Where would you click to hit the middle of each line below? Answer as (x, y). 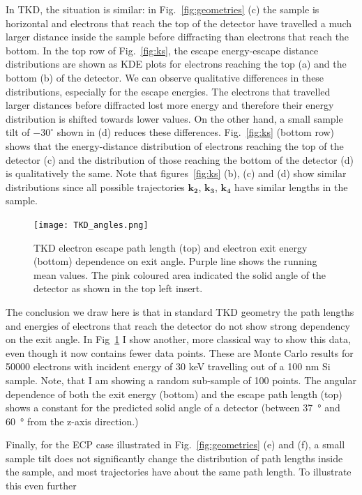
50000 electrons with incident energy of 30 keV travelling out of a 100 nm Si (168, 366)
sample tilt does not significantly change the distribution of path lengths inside (174, 458)
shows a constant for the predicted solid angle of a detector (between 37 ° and (173, 408)
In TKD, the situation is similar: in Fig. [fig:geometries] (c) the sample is (163, 9)
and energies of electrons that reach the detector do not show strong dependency (178, 325)
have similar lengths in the (291, 186)
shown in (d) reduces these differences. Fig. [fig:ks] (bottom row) (196, 132)
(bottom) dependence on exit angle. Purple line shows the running (175, 261)
